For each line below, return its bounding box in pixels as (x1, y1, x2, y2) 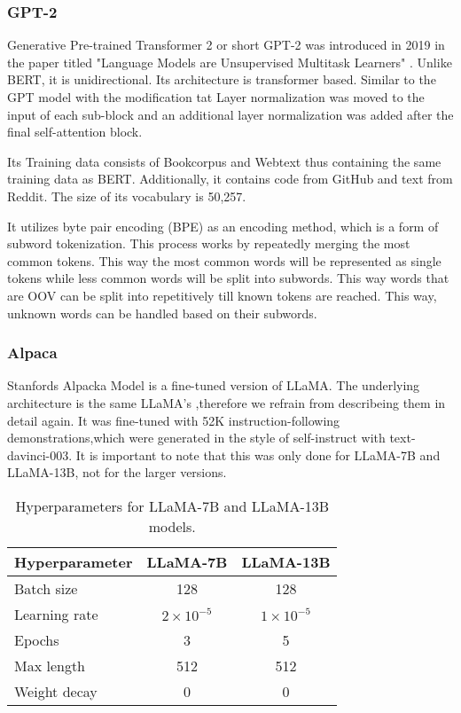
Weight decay (14, 680, 98, 701)
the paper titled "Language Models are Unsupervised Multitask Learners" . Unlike (7, 52, 452, 71)
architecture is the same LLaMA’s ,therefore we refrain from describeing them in (7, 393, 446, 411)
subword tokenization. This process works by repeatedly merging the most (7, 234, 410, 253)
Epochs (14, 629, 59, 650)
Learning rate (14, 603, 98, 624)
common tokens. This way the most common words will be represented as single (7, 251, 441, 270)
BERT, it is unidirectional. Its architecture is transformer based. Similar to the (7, 70, 436, 89)
